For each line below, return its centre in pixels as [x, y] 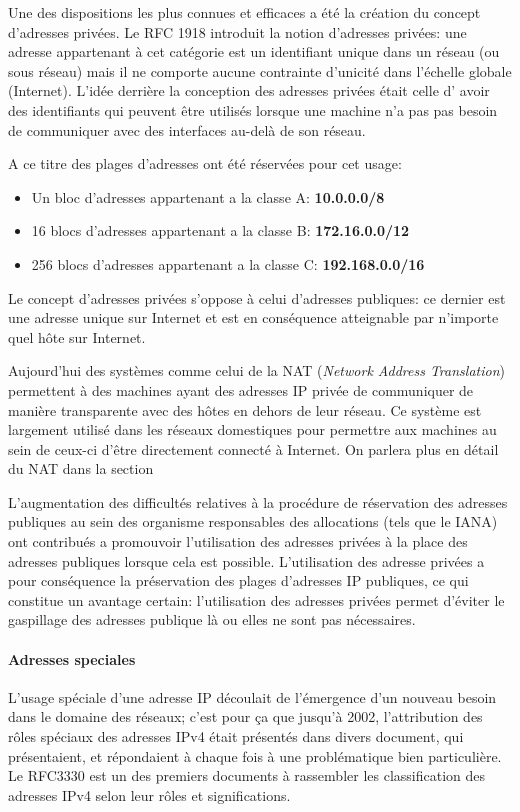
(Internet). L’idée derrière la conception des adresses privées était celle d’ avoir [249, 90]
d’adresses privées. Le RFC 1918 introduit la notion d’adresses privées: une [237, 31]
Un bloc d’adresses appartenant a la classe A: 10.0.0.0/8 [208, 196]
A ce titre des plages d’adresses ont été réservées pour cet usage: [205, 163]
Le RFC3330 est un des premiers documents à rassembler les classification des [247, 775]
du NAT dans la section [81, 468]
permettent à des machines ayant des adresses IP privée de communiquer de [241, 389]
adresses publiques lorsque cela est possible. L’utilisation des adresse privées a [246, 560]
